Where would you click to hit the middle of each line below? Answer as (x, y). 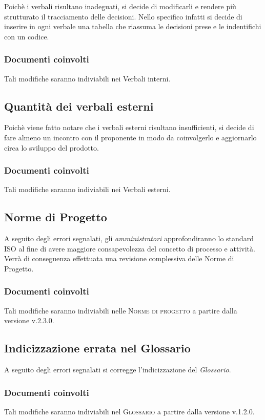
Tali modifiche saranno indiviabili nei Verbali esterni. (87, 189)
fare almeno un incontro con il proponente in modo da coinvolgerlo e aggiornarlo (130, 137)
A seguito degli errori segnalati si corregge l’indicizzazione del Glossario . (118, 370)
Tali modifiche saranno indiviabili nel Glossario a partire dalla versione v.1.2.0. (129, 411)
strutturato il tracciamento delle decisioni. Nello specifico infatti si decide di (123, 16)
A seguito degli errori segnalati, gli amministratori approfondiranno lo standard (129, 238)
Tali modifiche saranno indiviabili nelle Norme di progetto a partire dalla (121, 310)
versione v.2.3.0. (29, 320)
